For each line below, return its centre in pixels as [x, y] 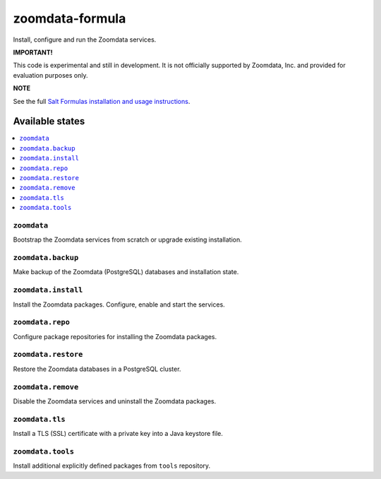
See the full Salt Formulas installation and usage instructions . [102, 101]
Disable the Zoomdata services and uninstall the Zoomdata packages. [115, 401]
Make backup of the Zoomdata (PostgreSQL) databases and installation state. [126, 272]
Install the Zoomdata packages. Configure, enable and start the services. [119, 304]
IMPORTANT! [33, 52]
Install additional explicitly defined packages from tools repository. [112, 466]
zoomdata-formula [69, 18]
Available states [49, 121]
